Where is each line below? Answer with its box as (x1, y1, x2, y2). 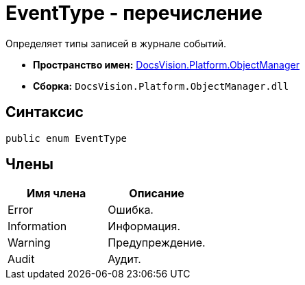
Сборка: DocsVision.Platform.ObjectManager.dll (33, 79, 289, 92)
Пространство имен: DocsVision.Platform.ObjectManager (33, 58, 300, 71)
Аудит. (108, 252, 141, 267)
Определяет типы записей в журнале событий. (5, 37, 227, 49)
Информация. (108, 219, 181, 234)
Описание (129, 186, 184, 201)
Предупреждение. (108, 236, 206, 250)
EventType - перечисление (5, 1, 263, 25)
